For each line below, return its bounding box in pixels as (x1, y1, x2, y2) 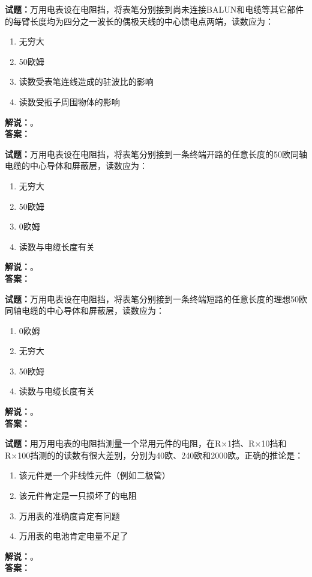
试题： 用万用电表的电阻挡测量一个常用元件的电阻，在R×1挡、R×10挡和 (5, 437, 287, 450)
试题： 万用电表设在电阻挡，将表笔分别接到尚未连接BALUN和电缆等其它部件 (5, 3, 304, 15)
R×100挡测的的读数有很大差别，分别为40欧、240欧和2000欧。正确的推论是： (5, 448, 304, 461)
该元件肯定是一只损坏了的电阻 (19, 489, 137, 502)
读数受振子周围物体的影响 (19, 95, 120, 108)
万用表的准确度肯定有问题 (19, 509, 120, 522)
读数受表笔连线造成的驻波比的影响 (19, 75, 154, 88)
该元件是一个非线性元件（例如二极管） (19, 469, 170, 481)
